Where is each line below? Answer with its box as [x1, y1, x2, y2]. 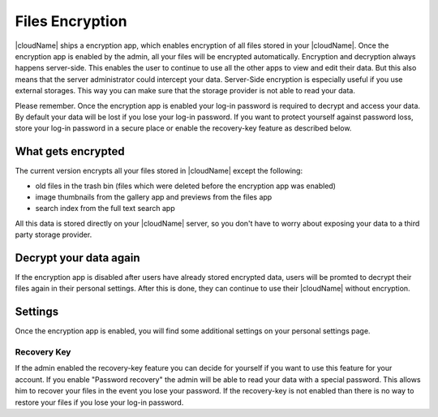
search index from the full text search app [35, 204, 175, 213]
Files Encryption [15, 12, 127, 30]
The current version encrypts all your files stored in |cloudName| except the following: [15, 166, 303, 176]
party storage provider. [15, 230, 92, 239]
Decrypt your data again [15, 251, 141, 264]
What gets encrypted [15, 144, 125, 158]
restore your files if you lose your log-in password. [15, 398, 184, 407]
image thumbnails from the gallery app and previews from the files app [35, 191, 273, 202]
